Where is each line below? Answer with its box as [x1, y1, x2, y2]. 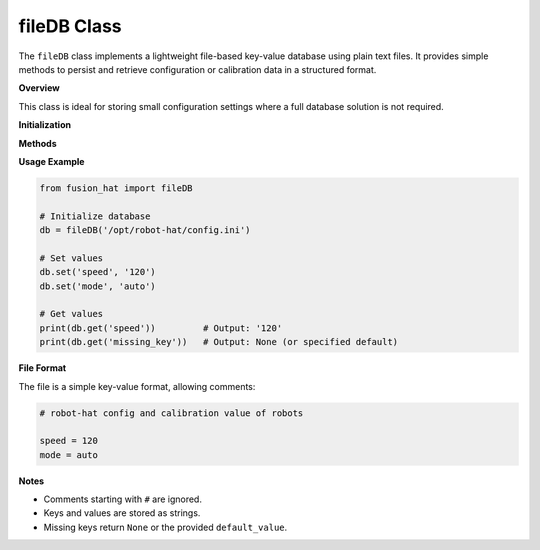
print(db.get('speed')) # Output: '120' [39, 322, 283, 334]
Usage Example [18, 155, 85, 167]
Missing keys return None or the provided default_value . [43, 521, 288, 533]
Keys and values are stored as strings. [43, 507, 201, 519]
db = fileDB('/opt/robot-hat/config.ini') [39, 225, 251, 236]
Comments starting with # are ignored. [43, 493, 202, 505]
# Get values [39, 308, 104, 320]
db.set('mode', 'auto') [39, 280, 157, 292]
